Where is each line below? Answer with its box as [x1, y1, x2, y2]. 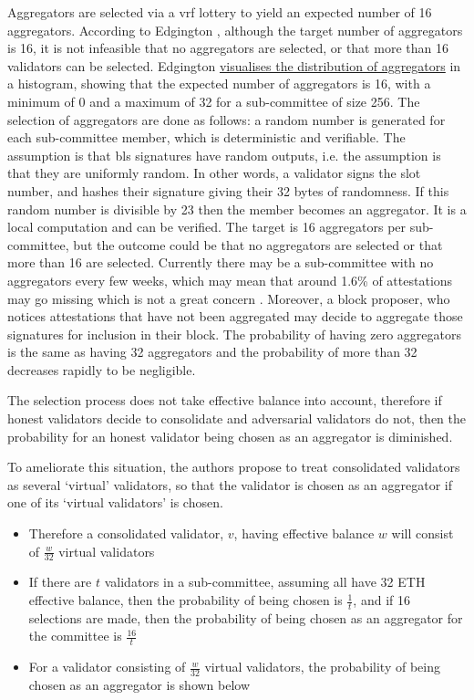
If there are [28, 572, 92, 591]
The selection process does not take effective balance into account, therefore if [7, 391, 442, 410]
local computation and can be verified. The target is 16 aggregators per [7, 217, 407, 236]
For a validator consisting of [28, 657, 186, 676]
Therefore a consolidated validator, [28, 524, 224, 543]
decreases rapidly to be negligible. [7, 360, 196, 379]
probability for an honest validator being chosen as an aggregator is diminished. [7, 426, 453, 445]
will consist [391, 524, 454, 543]
